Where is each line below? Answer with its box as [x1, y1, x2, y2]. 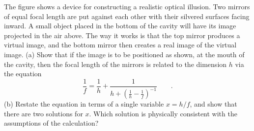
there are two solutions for [4, 108, 83, 118]
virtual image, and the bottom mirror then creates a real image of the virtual [4, 40, 237, 50]
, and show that [190, 99, 237, 109]
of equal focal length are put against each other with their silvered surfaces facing [4, 11, 250, 21]
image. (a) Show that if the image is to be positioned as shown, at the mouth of [4, 49, 245, 59]
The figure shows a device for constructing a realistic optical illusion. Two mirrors [4, 1, 250, 11]
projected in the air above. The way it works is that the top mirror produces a [4, 30, 240, 40]
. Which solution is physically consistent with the [89, 108, 237, 118]
